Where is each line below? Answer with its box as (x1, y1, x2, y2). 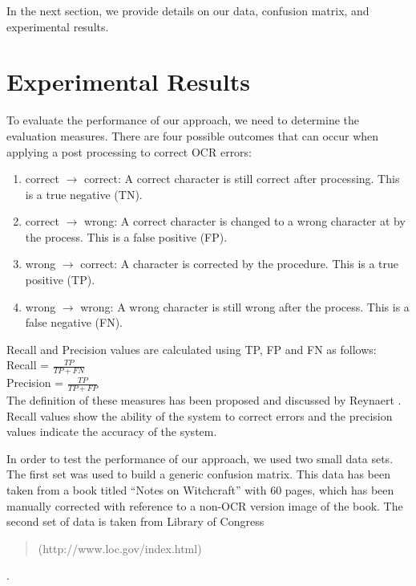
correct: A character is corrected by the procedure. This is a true (80, 255, 399, 272)
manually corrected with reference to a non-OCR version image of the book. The (6, 497, 403, 514)
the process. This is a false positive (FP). (25, 228, 228, 245)
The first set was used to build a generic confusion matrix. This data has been (6, 466, 390, 482)
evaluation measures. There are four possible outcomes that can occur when (6, 127, 379, 144)
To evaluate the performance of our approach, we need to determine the (6, 112, 360, 128)
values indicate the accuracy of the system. (6, 423, 217, 440)
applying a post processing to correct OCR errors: (6, 143, 252, 160)
